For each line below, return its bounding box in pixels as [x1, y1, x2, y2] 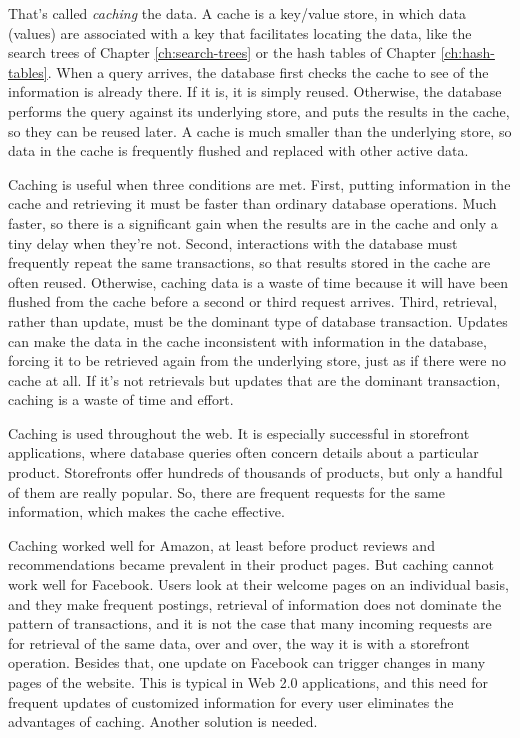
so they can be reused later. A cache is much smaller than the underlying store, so [8, 120, 512, 141]
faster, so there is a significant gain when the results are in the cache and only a [8, 212, 498, 233]
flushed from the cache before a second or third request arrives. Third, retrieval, [8, 291, 498, 312]
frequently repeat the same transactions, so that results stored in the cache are [8, 252, 491, 273]
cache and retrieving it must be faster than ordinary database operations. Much [8, 193, 497, 214]
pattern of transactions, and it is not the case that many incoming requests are [8, 613, 492, 634]
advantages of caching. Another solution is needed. [8, 711, 318, 732]
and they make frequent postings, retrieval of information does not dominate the [8, 593, 502, 614]
